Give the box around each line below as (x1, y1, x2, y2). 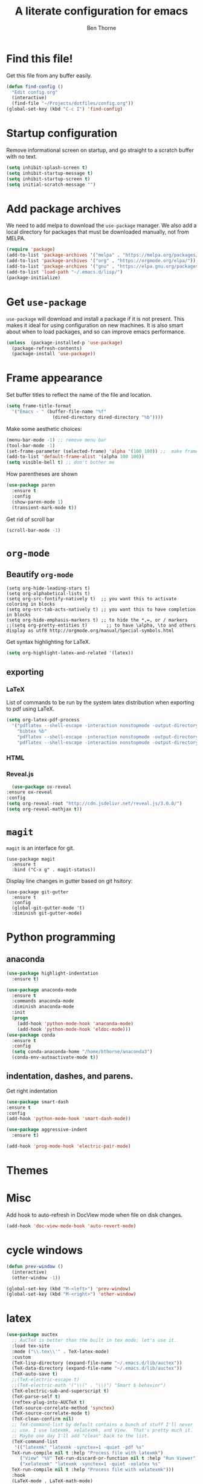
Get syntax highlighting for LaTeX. (6, 639, 91, 646)
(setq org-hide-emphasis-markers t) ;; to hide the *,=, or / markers (6, 617, 188, 623)
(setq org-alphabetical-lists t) (6, 591, 91, 597)
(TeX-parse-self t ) (11, 1393, 61, 1399)
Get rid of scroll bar (6, 516, 55, 523)
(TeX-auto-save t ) (11, 1371, 59, 1377)
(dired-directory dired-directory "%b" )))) (52, 414, 164, 420)
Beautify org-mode (6, 570, 74, 580)
